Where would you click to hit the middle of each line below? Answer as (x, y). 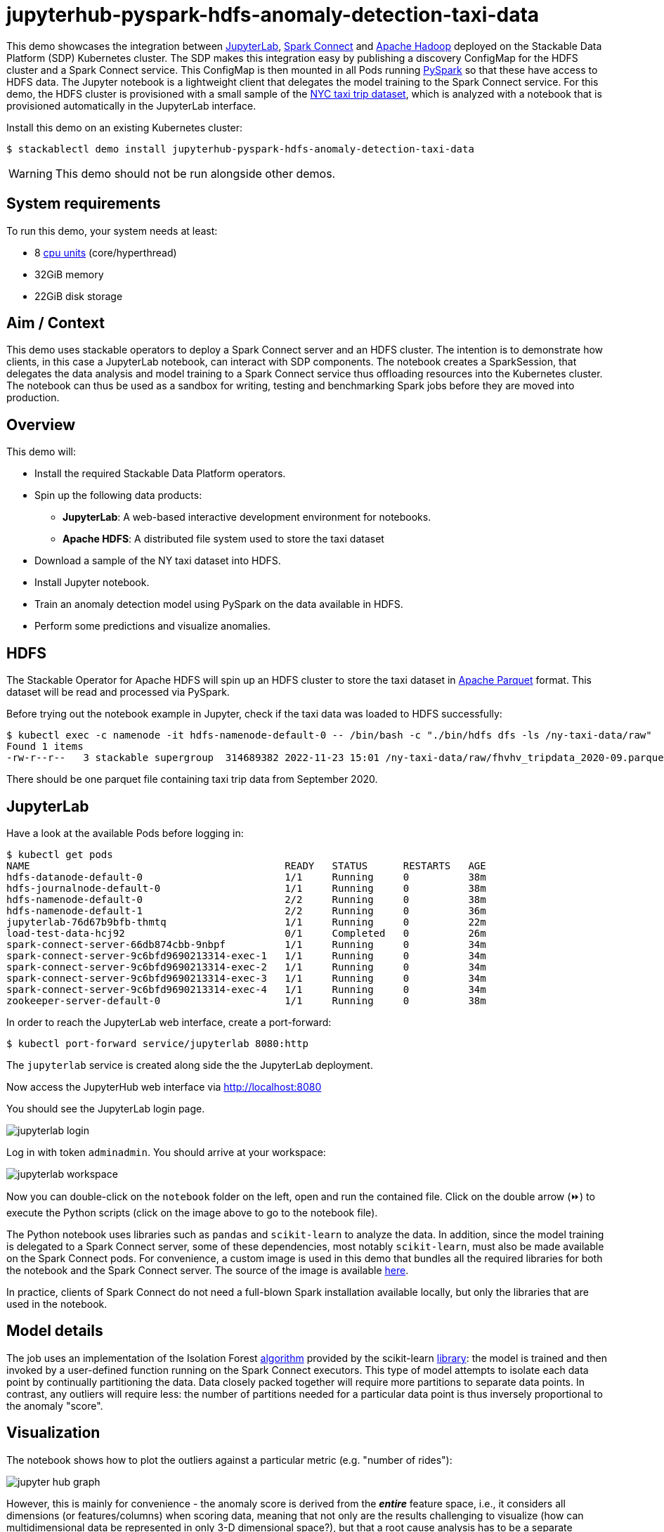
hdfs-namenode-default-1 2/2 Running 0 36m (246, 910)
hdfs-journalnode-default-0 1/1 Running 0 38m (246, 888)
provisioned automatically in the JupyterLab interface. (131, 105)
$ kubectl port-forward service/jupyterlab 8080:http (157, 1043)
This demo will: (41, 452)
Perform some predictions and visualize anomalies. (153, 626)
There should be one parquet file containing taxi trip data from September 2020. (192, 779)
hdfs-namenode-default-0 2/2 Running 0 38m (246, 899)
